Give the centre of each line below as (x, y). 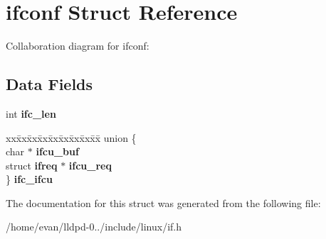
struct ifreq (32, 165)
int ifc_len (31, 113)
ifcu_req (90, 165)
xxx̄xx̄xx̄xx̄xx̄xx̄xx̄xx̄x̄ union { (71, 137)
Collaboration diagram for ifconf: (78, 46)
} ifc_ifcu (29, 179)
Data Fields (49, 84)
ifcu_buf (57, 151)
